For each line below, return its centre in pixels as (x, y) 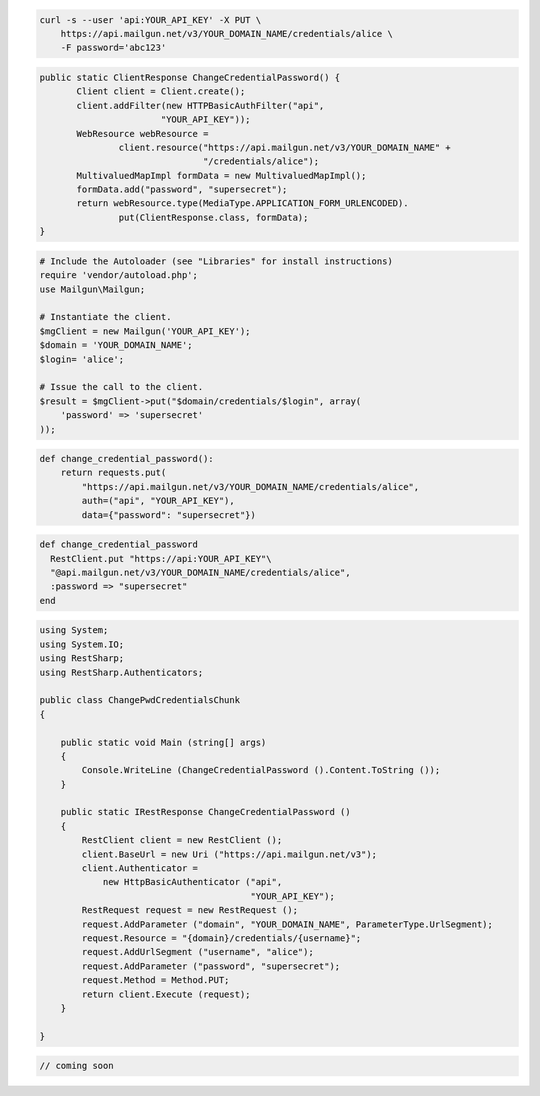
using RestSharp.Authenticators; (121, 672)
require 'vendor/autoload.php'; (119, 275)
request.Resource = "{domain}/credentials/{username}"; (221, 938)
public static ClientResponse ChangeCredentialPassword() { (190, 77)
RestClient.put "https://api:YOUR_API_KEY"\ (161, 558)
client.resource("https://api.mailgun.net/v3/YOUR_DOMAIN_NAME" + (285, 147)
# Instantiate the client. (105, 317)
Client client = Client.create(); (161, 91)
